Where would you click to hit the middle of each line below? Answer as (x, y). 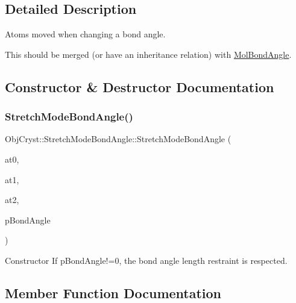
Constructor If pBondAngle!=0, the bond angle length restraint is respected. (146, 260)
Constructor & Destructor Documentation (140, 86)
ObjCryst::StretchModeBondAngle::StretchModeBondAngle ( (118, 139)
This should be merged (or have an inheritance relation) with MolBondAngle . (148, 54)
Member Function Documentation (113, 292)
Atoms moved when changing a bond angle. (85, 34)
